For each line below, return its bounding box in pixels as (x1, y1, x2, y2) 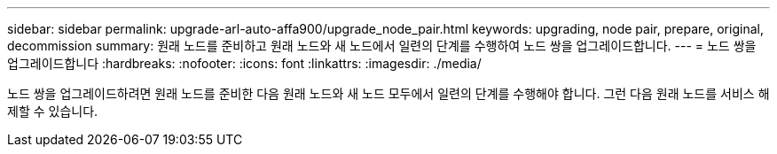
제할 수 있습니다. (7, 104, 98, 119)
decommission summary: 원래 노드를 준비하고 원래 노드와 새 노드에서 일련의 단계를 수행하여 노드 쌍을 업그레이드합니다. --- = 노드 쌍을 (7, 38, 757, 53)
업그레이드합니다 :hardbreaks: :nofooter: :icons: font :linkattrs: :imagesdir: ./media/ (7, 56, 482, 71)
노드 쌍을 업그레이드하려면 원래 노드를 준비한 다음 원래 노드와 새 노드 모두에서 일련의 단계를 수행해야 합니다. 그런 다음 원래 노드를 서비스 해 (7, 86, 770, 101)
